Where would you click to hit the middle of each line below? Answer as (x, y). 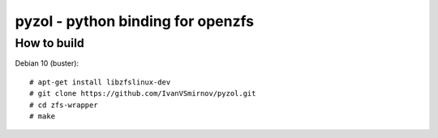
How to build (49, 43)
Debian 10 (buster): (47, 63)
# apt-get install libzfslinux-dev (100, 82)
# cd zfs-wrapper (64, 105)
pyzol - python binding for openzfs (135, 21)
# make (43, 116)
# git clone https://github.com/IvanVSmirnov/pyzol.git (143, 94)
